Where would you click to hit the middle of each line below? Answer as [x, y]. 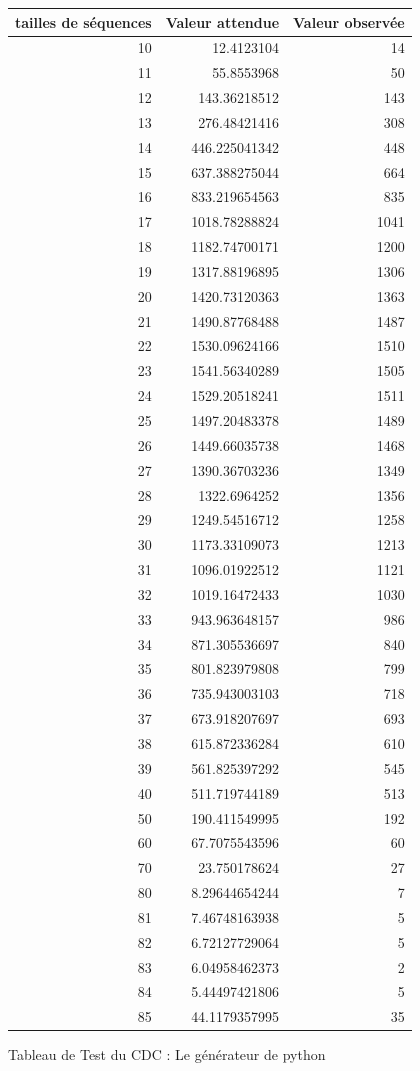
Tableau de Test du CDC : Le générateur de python [167, 1054]
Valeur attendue [222, 21]
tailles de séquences [83, 21]
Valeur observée [349, 21]
